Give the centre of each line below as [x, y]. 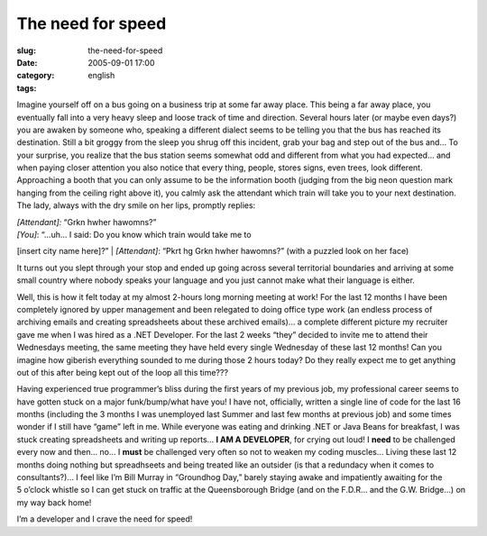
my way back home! [54, 502]
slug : [26, 50]
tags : [27, 88]
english [101, 76]
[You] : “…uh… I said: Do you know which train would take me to [134, 235]
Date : [27, 62]
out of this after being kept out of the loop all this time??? [123, 372]
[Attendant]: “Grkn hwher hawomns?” [87, 222]
